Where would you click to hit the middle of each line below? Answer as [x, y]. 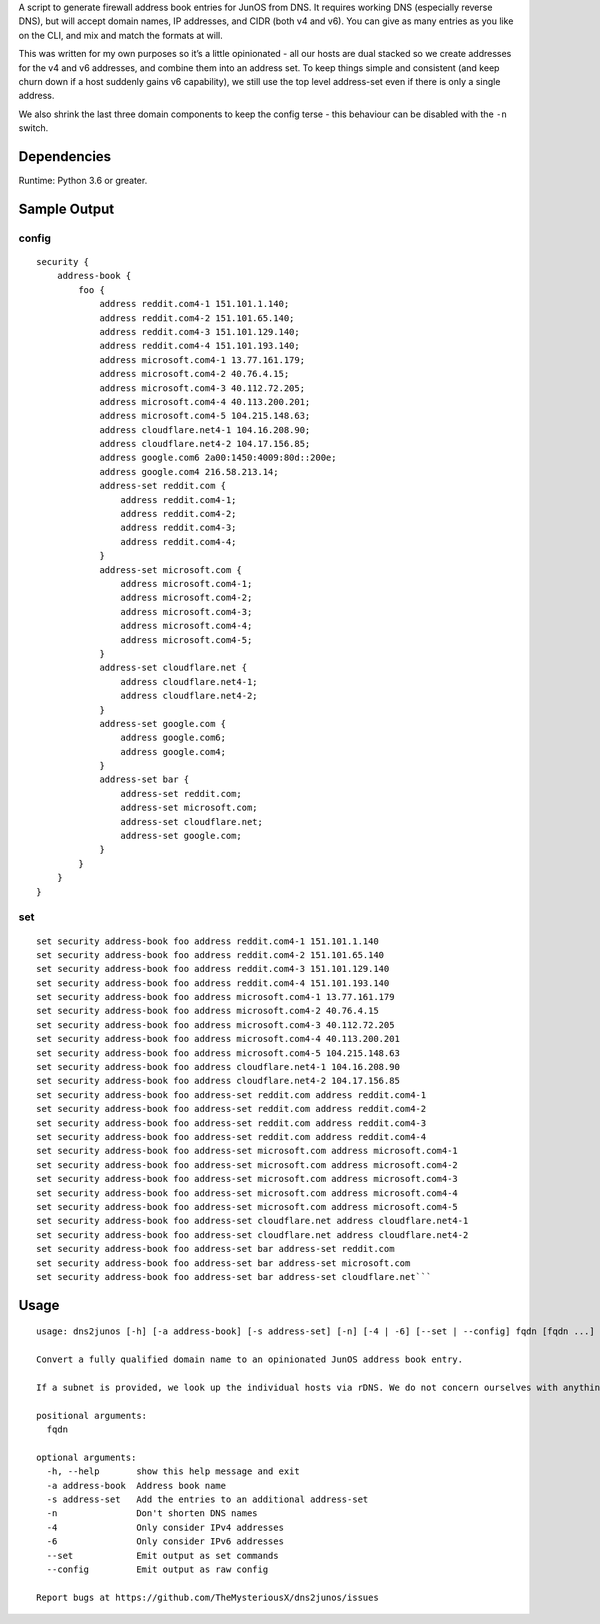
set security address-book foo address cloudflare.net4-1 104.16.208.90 [218, 1067]
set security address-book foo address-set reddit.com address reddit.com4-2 [231, 1109]
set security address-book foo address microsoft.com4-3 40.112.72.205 [215, 1024]
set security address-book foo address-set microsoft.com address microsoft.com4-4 [247, 1193]
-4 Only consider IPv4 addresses [165, 1527]
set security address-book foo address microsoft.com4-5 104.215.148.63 [218, 1053]
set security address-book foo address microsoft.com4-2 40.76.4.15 [207, 1011]
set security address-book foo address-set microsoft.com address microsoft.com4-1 [247, 1151]
